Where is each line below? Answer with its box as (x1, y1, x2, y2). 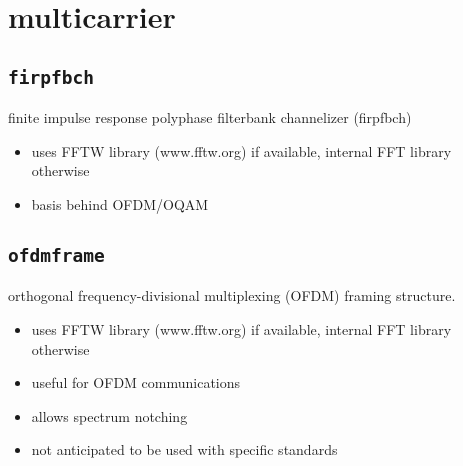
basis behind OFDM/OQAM (31, 193, 209, 214)
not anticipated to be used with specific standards (31, 439, 338, 460)
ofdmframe (8, 244, 105, 266)
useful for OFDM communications (31, 372, 241, 393)
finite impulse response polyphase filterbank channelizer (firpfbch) (8, 107, 412, 128)
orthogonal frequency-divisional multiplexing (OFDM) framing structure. (8, 285, 456, 306)
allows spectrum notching (31, 405, 188, 426)
